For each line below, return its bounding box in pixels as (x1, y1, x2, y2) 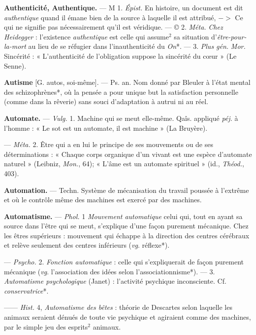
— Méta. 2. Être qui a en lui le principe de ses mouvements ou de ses (4, 139, 213, 149)
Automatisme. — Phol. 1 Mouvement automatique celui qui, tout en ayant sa (4, 211, 243, 221)
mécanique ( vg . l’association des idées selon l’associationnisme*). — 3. (4, 266, 215, 276)
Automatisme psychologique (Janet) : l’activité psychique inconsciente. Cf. (4, 276, 226, 286)
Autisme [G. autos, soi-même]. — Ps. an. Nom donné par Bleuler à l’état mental (4, 77, 251, 87)
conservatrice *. (4, 285, 49, 296)
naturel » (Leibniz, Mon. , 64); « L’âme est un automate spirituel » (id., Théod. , (4, 158, 244, 169)
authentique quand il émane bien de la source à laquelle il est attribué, (4, 12, 216, 22)
